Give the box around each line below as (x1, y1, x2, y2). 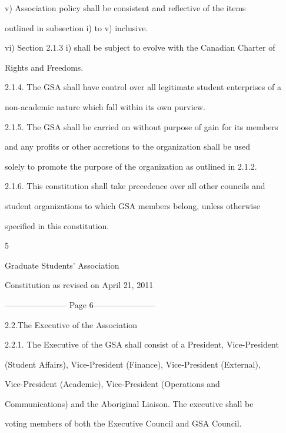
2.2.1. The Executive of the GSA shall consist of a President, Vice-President (5, 338, 279, 351)
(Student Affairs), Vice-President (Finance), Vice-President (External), (5, 358, 261, 370)
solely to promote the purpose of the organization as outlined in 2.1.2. (5, 160, 257, 172)
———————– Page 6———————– (5, 298, 155, 310)
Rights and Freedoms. (5, 61, 84, 73)
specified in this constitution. (5, 219, 109, 232)
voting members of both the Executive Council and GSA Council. (5, 417, 242, 429)
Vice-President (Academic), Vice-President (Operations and (5, 378, 220, 390)
